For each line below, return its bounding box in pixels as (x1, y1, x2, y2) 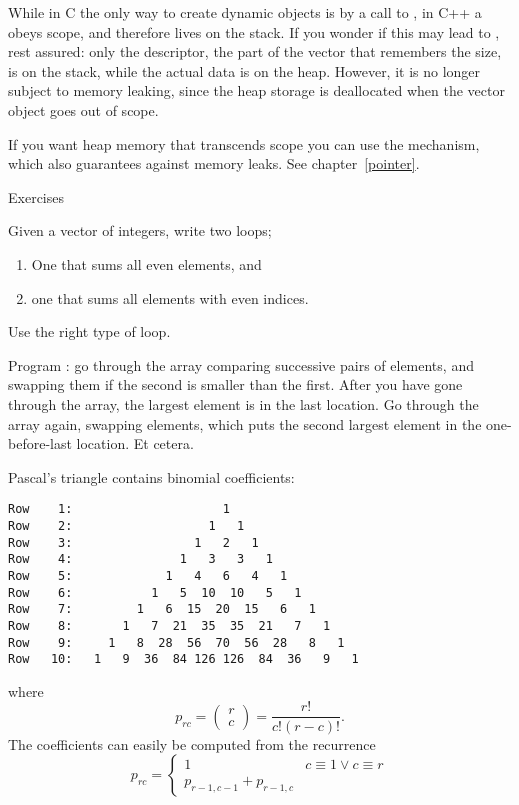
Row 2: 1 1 (8, 518, 245, 533)
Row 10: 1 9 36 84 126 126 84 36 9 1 (8, 652, 359, 667)
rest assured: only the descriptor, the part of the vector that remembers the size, (8, 41, 502, 62)
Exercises (8, 186, 64, 207)
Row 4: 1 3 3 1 (8, 552, 273, 567)
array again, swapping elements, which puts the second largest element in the (8, 413, 482, 434)
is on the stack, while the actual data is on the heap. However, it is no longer (8, 60, 481, 81)
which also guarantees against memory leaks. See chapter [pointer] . (8, 153, 420, 174)
